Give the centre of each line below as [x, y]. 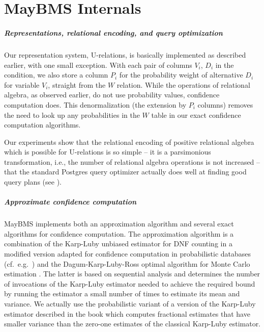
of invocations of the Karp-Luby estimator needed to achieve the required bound [130, 283]
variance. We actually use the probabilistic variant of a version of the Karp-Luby [130, 303]
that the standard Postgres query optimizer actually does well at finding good [125, 172]
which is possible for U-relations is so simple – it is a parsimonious [108, 152]
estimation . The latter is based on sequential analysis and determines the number [132, 274]
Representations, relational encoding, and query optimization [113, 32]
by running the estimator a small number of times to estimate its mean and [122, 293]
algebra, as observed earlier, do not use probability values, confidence [112, 95]
